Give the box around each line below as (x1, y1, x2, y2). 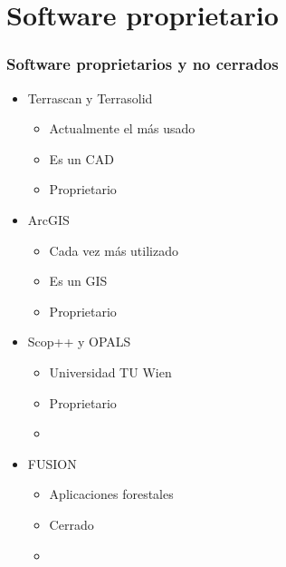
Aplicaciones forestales (49, 484, 174, 503)
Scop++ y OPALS (27, 332, 131, 351)
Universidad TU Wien (49, 362, 172, 381)
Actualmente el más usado (49, 119, 195, 138)
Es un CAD (49, 149, 114, 168)
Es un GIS (49, 271, 108, 290)
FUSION (27, 454, 77, 473)
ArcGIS (27, 210, 70, 229)
